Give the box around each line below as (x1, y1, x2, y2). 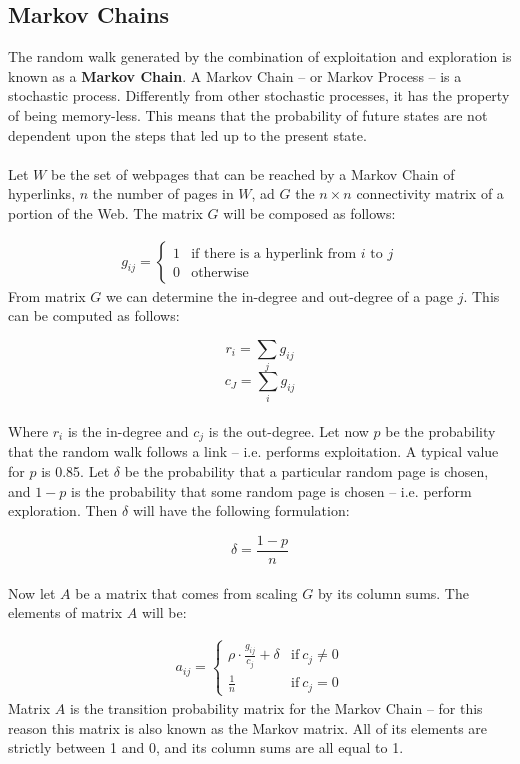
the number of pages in (92, 183, 234, 204)
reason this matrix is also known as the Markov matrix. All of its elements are (8, 717, 488, 738)
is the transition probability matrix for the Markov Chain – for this (69, 698, 483, 718)
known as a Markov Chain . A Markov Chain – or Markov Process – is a (8, 65, 462, 86)
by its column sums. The (317, 582, 469, 603)
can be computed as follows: (8, 305, 180, 326)
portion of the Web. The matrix (8, 202, 203, 223)
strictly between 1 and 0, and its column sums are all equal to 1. (8, 737, 404, 758)
